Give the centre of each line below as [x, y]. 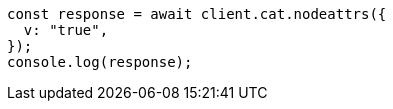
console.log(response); [100, 62]
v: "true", [66, 30]
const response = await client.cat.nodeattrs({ [197, 14]
